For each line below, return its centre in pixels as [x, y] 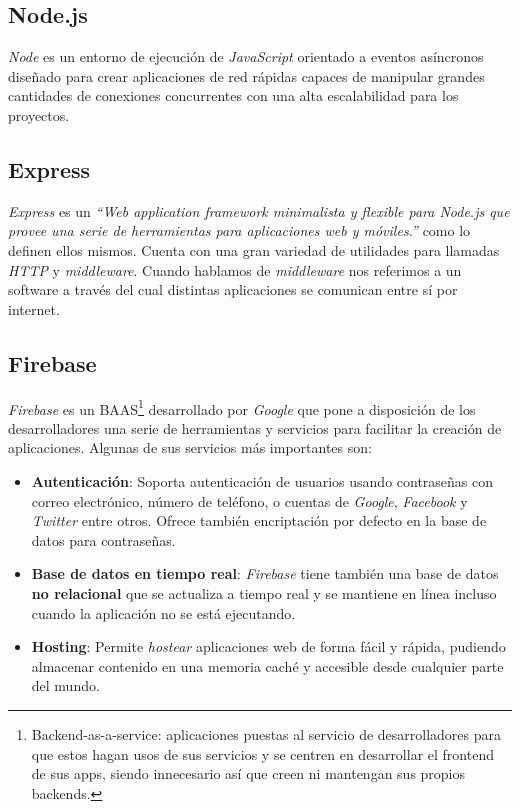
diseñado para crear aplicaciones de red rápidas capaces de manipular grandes [246, 75]
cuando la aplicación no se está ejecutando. [163, 612]
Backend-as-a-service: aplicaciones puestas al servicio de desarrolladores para [266, 733]
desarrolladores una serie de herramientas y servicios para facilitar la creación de [255, 427]
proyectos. [39, 114]
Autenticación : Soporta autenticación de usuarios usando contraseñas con [262, 480]
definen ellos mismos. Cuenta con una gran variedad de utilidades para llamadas [254, 249]
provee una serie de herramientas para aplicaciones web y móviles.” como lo [239, 230]
